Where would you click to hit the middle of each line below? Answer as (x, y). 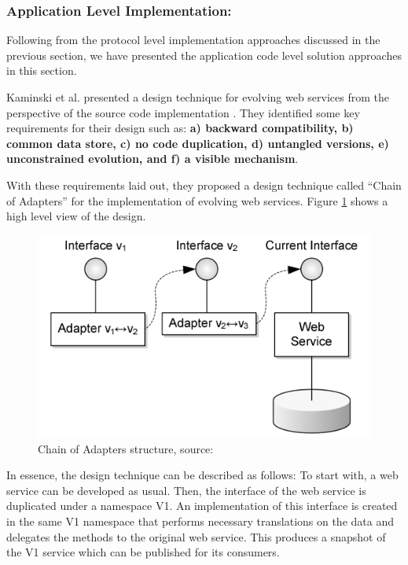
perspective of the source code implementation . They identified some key (183, 112)
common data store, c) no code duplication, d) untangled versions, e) (198, 143)
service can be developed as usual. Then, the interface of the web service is (186, 490)
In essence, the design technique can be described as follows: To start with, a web (202, 475)
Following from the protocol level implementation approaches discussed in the (193, 40)
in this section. (42, 70)
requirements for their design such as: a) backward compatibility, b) (180, 128)
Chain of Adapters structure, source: (126, 448)
